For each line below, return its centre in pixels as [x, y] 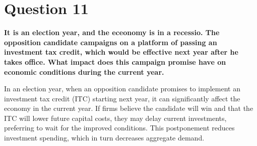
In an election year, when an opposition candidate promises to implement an [122, 89]
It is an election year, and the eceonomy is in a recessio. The [112, 32]
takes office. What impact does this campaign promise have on [115, 61]
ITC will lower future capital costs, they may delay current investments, [115, 118]
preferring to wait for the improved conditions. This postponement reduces [119, 128]
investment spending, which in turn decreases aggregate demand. [104, 138]
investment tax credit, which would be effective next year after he [121, 52]
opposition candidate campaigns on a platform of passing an [111, 42]
